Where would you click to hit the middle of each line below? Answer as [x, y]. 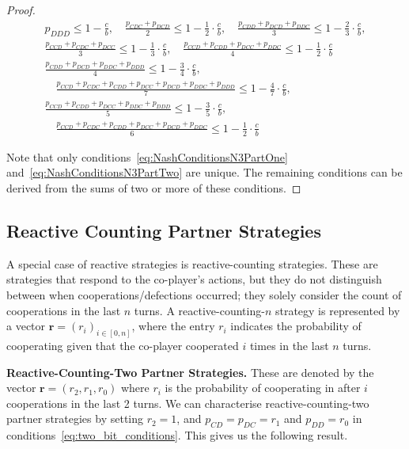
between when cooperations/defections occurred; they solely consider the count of [204, 294]
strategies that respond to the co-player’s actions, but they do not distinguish [194, 279]
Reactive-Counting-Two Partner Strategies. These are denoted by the [190, 372]
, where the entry [173, 326]
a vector [26, 326]
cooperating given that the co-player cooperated [123, 346]
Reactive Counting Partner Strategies [164, 230]
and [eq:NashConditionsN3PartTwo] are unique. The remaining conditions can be [204, 172]
